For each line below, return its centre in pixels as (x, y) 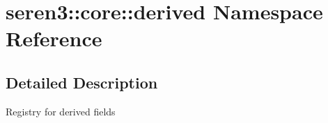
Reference (54, 38)
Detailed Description (82, 82)
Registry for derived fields (61, 111)
